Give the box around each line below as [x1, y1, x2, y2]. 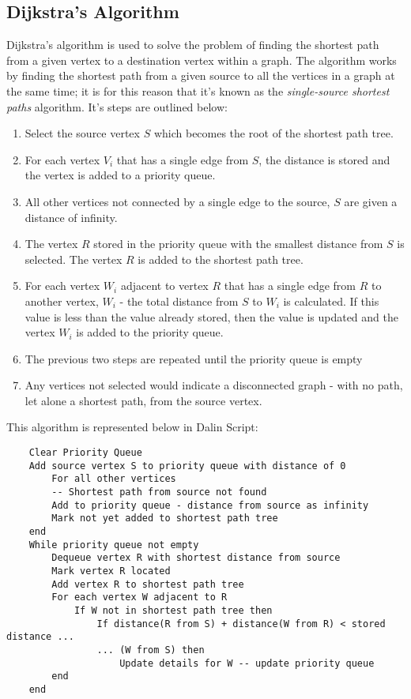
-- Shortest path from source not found [51, 487, 267, 498]
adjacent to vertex [120, 277, 209, 294]
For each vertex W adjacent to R [51, 592, 228, 603]
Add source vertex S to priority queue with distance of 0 [28, 460, 346, 472]
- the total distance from [119, 292, 239, 309]
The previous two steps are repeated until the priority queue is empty [25, 350, 363, 366]
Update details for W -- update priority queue [119, 657, 375, 669]
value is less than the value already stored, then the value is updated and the [25, 308, 398, 325]
